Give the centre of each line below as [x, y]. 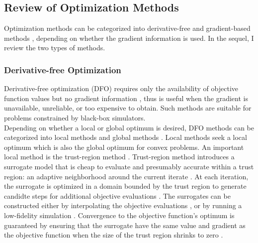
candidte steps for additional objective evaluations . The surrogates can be [117, 195]
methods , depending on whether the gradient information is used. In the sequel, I [129, 38]
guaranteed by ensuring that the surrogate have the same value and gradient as [125, 225]
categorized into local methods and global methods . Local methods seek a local [126, 137]
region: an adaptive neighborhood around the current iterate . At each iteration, [126, 176]
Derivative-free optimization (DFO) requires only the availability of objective [121, 88]
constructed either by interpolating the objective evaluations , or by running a [123, 205]
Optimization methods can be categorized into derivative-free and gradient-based [127, 28]
